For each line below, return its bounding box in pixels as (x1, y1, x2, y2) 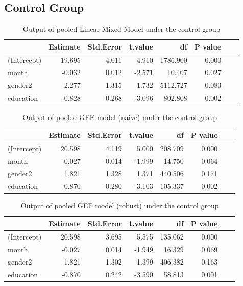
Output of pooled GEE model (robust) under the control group (20, 200, 219, 211)
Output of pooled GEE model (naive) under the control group (22, 112, 217, 123)
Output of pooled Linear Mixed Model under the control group (23, 23, 221, 34)
